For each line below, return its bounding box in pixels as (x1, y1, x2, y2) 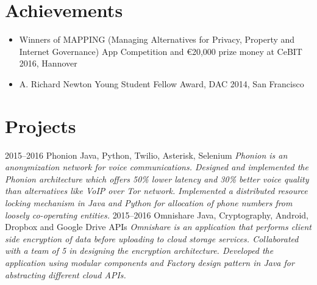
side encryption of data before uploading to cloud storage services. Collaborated (5, 232, 299, 245)
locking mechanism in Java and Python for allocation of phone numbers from (5, 197, 293, 209)
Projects (5, 113, 76, 138)
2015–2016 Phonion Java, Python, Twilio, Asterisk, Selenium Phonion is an (5, 148, 288, 161)
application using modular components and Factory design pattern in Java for (5, 256, 294, 269)
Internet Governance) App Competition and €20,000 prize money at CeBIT (19, 45, 302, 57)
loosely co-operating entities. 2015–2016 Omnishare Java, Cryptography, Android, (5, 208, 308, 221)
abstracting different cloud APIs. (5, 268, 126, 281)
